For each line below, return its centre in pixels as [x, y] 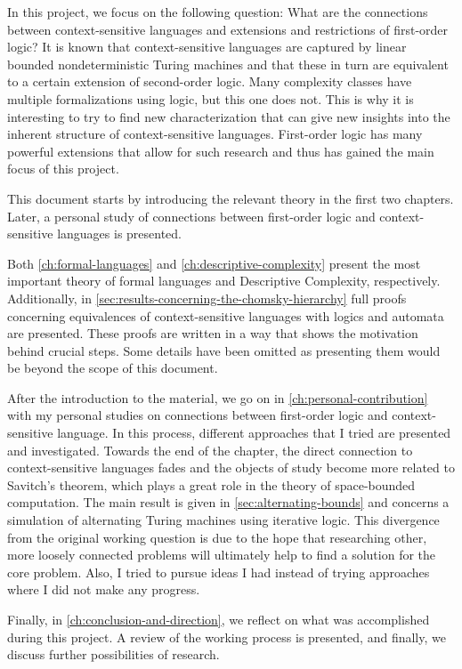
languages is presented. [120, 234]
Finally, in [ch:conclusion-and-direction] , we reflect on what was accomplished [219, 619]
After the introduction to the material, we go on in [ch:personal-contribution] [218, 397]
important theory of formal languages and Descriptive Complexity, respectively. [224, 281]
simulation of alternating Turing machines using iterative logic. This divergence [223, 520]
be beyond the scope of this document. [113, 368]
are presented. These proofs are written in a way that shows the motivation [213, 333]
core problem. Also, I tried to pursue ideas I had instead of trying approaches [219, 572]
